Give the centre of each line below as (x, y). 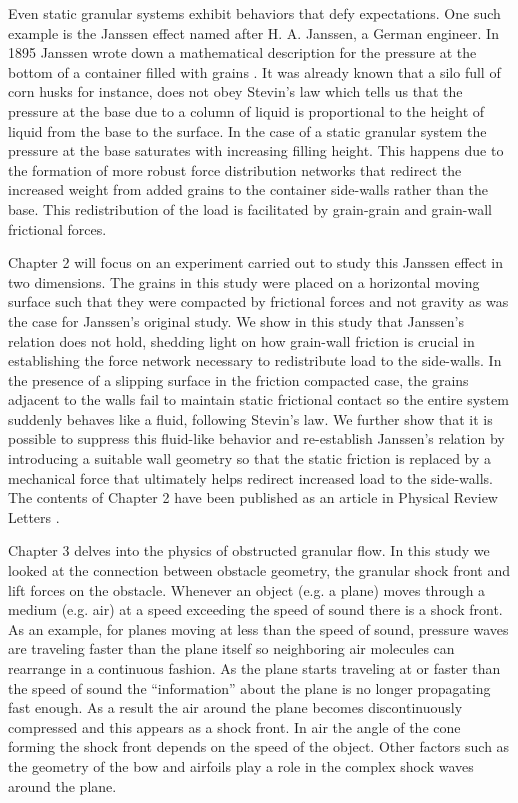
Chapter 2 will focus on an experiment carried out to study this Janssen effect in (255, 262)
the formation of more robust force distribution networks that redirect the (235, 169)
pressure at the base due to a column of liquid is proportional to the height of (246, 110)
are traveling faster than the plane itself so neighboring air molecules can (231, 648)
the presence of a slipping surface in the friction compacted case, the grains (238, 379)
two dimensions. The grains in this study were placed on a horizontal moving (244, 281)
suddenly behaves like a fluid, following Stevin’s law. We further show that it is (250, 418)
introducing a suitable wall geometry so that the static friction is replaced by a (250, 458)
